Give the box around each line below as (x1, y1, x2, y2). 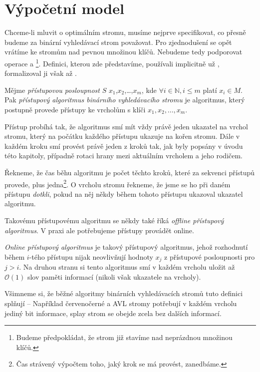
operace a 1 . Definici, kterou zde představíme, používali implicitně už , (4, 56, 220, 68)
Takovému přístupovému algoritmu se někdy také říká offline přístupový (4, 215, 224, 225)
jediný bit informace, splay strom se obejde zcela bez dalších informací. (4, 308, 222, 318)
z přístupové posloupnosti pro (164, 251, 255, 262)
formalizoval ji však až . (4, 68, 77, 78)
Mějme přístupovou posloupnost (4, 84, 100, 95)
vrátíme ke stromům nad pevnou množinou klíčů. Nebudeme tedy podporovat (4, 46, 243, 57)
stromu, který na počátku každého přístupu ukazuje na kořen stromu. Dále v (4, 131, 240, 141)
